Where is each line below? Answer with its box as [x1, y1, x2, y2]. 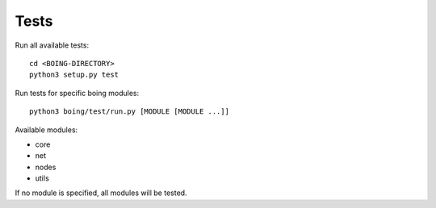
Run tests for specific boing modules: [15, 88, 140, 98]
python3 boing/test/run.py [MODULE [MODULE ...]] [29, 107, 230, 116]
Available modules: [15, 125, 78, 135]
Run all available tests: [15, 40, 89, 50]
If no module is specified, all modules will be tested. [15, 188, 187, 198]
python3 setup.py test [29, 70, 119, 80]
